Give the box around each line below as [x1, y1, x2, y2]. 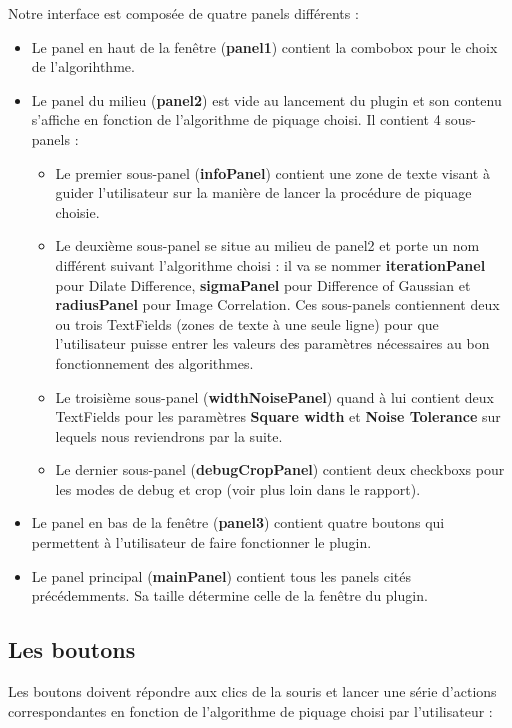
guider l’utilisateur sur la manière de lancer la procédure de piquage [55, 182, 472, 203]
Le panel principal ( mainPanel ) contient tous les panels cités [31, 565, 412, 586]
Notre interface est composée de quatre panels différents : [8, 3, 359, 23]
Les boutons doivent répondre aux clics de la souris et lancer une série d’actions [8, 681, 497, 702]
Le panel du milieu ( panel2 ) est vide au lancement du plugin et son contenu [31, 89, 502, 110]
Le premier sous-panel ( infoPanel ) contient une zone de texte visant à [55, 162, 490, 183]
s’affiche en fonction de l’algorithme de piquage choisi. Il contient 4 [31, 109, 441, 130]
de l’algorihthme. [31, 56, 135, 77]
